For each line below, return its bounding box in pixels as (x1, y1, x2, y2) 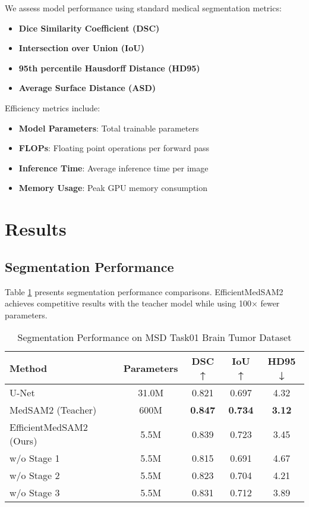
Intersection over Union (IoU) (18, 42, 144, 54)
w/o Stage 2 (10, 468, 60, 483)
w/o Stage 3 (10, 486, 60, 500)
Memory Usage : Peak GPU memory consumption (18, 181, 208, 194)
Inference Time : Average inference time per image (18, 161, 209, 174)
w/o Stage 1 (10, 451, 60, 465)
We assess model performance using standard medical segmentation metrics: (5, 2, 282, 14)
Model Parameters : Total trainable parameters (18, 121, 199, 134)
